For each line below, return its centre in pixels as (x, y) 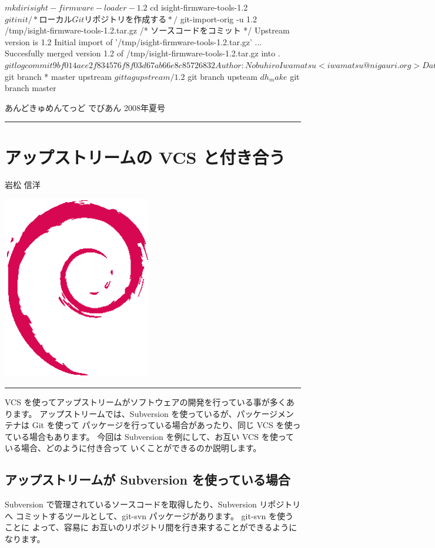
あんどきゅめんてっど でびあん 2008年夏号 (85, 107)
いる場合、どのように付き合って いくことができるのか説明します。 (133, 448)
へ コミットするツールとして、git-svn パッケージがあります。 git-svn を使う (149, 515)
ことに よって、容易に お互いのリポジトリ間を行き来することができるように (151, 527)
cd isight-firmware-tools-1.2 (199, 7)
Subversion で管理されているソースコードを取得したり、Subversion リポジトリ (153, 504)
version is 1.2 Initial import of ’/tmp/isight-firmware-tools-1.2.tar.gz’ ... (133, 41)
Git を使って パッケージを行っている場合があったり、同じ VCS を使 (162, 425)
